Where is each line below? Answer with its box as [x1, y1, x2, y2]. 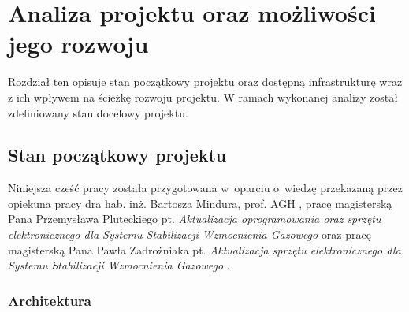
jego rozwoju [8, 28, 149, 60]
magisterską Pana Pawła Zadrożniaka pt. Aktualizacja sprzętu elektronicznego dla [8, 241, 401, 258]
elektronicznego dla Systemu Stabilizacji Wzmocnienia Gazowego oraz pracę [8, 226, 371, 243]
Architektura [8, 290, 92, 310]
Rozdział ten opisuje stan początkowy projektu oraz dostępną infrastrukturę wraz [8, 73, 403, 90]
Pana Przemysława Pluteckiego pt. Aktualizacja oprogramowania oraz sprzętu [8, 210, 381, 227]
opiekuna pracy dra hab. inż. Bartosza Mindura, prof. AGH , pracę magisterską [8, 195, 392, 211]
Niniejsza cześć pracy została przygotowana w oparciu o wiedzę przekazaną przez [8, 180, 403, 196]
